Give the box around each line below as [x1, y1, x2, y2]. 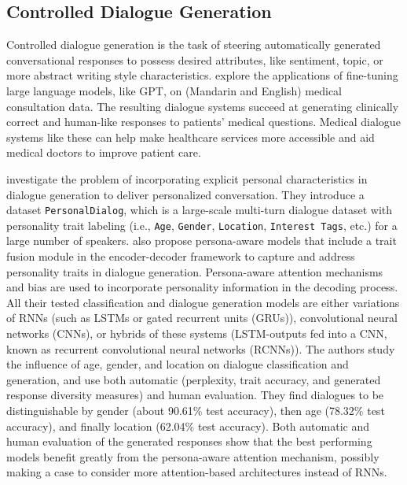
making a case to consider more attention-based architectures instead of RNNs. [6, 464, 387, 480]
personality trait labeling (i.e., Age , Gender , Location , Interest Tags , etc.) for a [6, 217, 398, 233]
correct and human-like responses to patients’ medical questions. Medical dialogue [6, 113, 401, 130]
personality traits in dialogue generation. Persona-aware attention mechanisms [6, 263, 383, 280]
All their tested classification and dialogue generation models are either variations [6, 294, 400, 310]
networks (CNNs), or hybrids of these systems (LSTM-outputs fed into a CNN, [6, 325, 387, 342]
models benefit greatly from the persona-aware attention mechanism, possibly [6, 448, 379, 465]
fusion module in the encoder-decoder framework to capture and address [6, 248, 355, 265]
